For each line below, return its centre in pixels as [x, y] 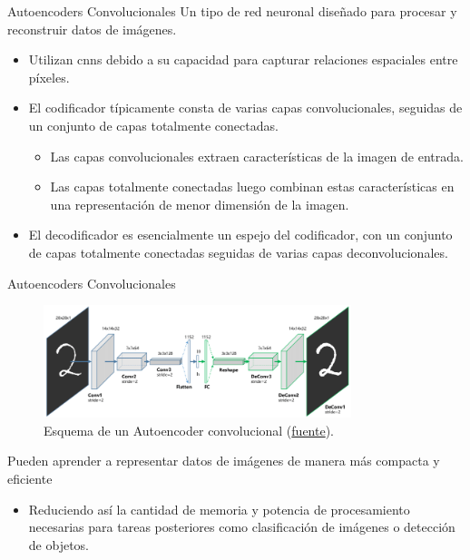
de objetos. [59, 544]
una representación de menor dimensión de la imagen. [200, 204]
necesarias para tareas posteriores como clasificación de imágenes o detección [242, 527]
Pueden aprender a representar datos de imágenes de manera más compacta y [224, 461]
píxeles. [49, 77]
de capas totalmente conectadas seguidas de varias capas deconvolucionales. [238, 252]
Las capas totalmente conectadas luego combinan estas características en [252, 187]
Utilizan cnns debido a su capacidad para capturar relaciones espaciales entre [243, 59]
